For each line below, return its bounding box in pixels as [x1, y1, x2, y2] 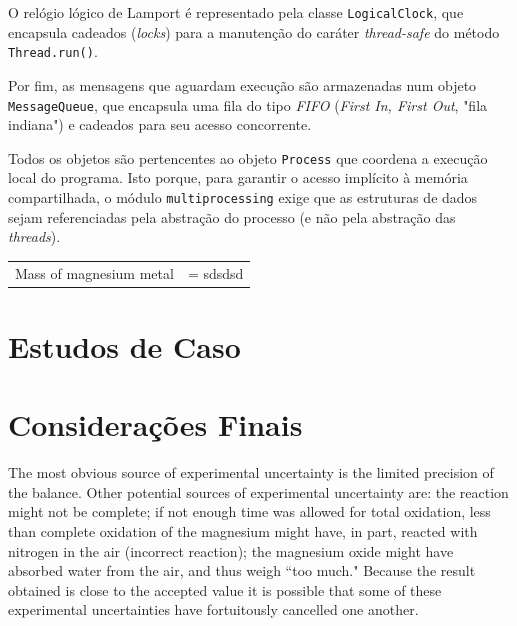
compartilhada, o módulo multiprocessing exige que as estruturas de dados [8, 187, 478, 207]
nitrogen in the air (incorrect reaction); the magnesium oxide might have [8, 540, 454, 561]
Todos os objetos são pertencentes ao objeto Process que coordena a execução [8, 147, 488, 168]
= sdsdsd [187, 262, 244, 283]
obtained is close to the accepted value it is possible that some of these [8, 579, 442, 600]
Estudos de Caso [8, 325, 241, 366]
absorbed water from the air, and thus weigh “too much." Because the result [8, 560, 476, 581]
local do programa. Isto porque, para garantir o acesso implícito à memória [8, 167, 468, 188]
